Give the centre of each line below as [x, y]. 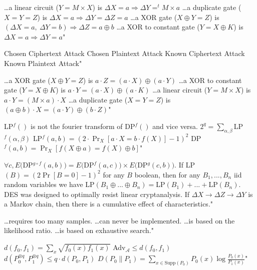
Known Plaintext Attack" [43, 63]
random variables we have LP [49, 184]
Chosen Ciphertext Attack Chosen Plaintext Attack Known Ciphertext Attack [124, 53]
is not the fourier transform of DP [83, 126]
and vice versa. [175, 126]
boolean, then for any [167, 174]
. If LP [185, 164]
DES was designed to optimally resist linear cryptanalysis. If [97, 194]
